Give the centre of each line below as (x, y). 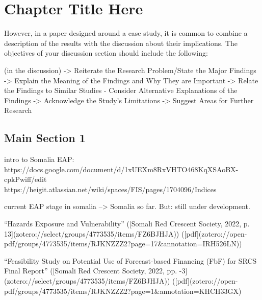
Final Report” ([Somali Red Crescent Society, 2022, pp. (91, 271)
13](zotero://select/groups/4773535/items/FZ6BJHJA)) (92, 233)
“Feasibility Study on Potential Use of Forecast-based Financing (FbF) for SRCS (130, 260)
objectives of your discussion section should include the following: (106, 53)
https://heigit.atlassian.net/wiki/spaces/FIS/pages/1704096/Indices (110, 189)
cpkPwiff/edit (25, 179)
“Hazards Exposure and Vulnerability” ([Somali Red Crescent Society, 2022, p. (127, 224)
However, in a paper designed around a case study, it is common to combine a (126, 33)
